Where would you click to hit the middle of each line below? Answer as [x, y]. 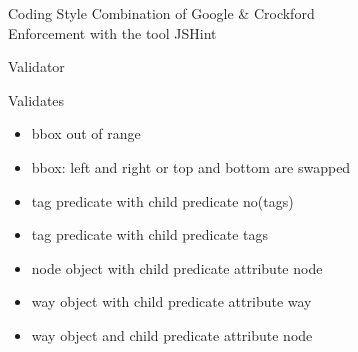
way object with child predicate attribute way [171, 301]
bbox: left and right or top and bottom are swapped [191, 166]
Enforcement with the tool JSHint [112, 32]
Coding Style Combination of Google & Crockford [161, 13]
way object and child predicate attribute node [172, 334]
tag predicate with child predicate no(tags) [162, 200]
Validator [36, 66]
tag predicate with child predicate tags [150, 234]
